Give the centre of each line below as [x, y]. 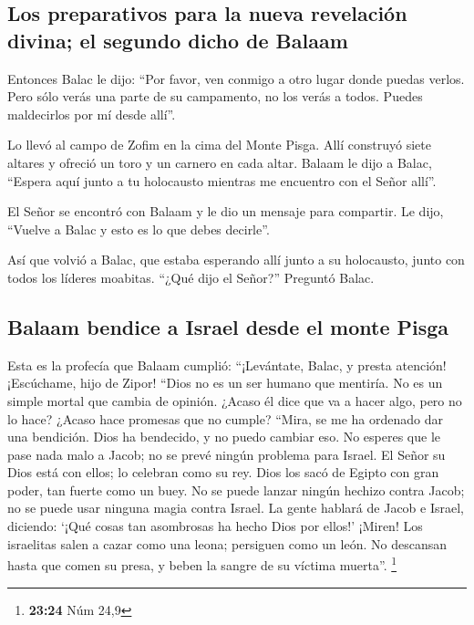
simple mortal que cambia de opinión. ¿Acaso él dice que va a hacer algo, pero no [235, 400]
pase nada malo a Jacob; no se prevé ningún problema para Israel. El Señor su [227, 454]
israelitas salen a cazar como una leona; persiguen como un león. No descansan [227, 543]
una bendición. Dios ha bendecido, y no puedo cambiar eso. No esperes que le [224, 437]
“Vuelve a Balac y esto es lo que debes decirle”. [139, 229]
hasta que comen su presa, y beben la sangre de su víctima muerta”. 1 [202, 563]
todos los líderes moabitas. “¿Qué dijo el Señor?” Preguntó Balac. [191, 277]
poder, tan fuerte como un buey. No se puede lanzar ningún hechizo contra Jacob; [236, 490]
